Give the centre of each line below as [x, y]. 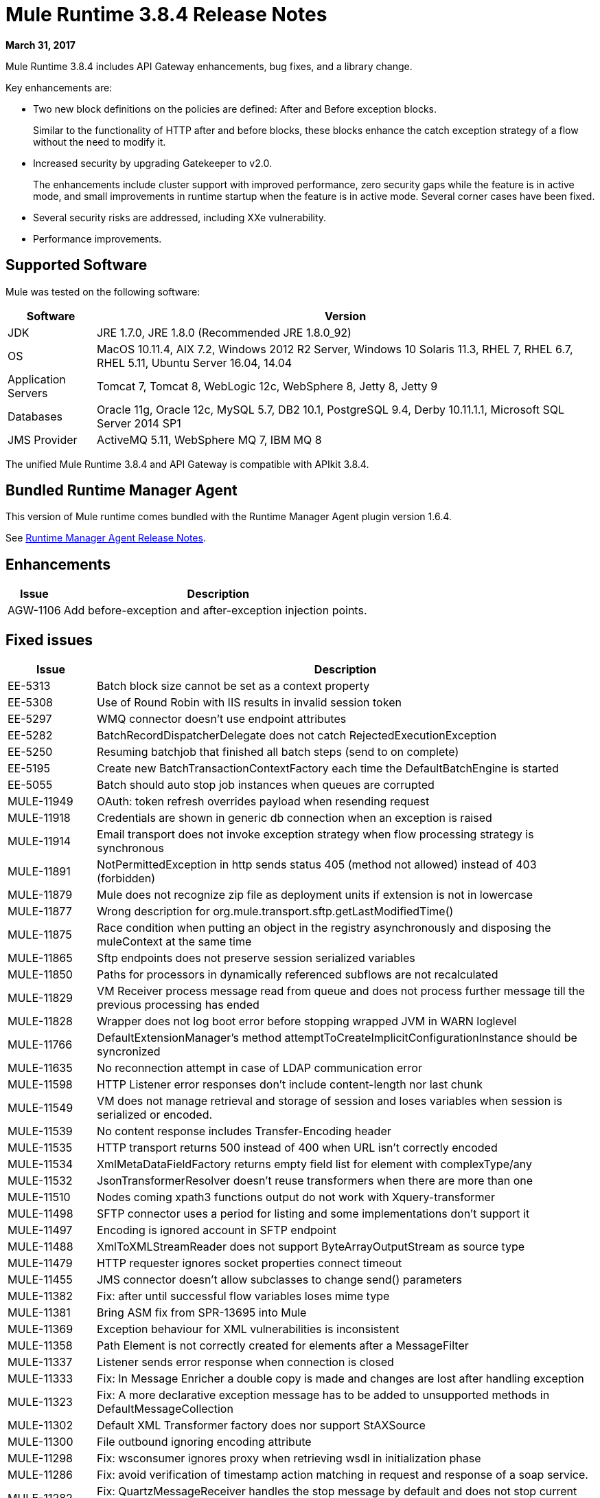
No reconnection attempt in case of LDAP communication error [259, 1068]
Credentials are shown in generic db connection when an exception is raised [295, 818]
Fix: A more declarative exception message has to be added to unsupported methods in [323, 1395]
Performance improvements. [97, 238]
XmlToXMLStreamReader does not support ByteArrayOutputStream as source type [311, 1247]
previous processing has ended [178, 1005]
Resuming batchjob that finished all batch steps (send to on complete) [278, 752]
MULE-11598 [40, 1085]
